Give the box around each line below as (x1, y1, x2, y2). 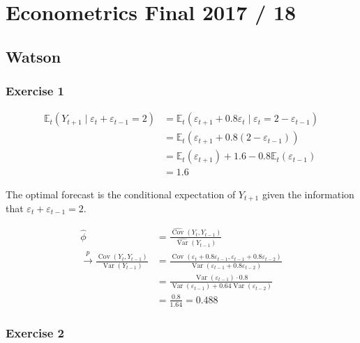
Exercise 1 (6, 82, 64, 99)
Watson (6, 45, 61, 67)
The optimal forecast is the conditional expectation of (6, 186, 236, 201)
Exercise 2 (6, 324, 64, 341)
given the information (262, 186, 354, 201)
